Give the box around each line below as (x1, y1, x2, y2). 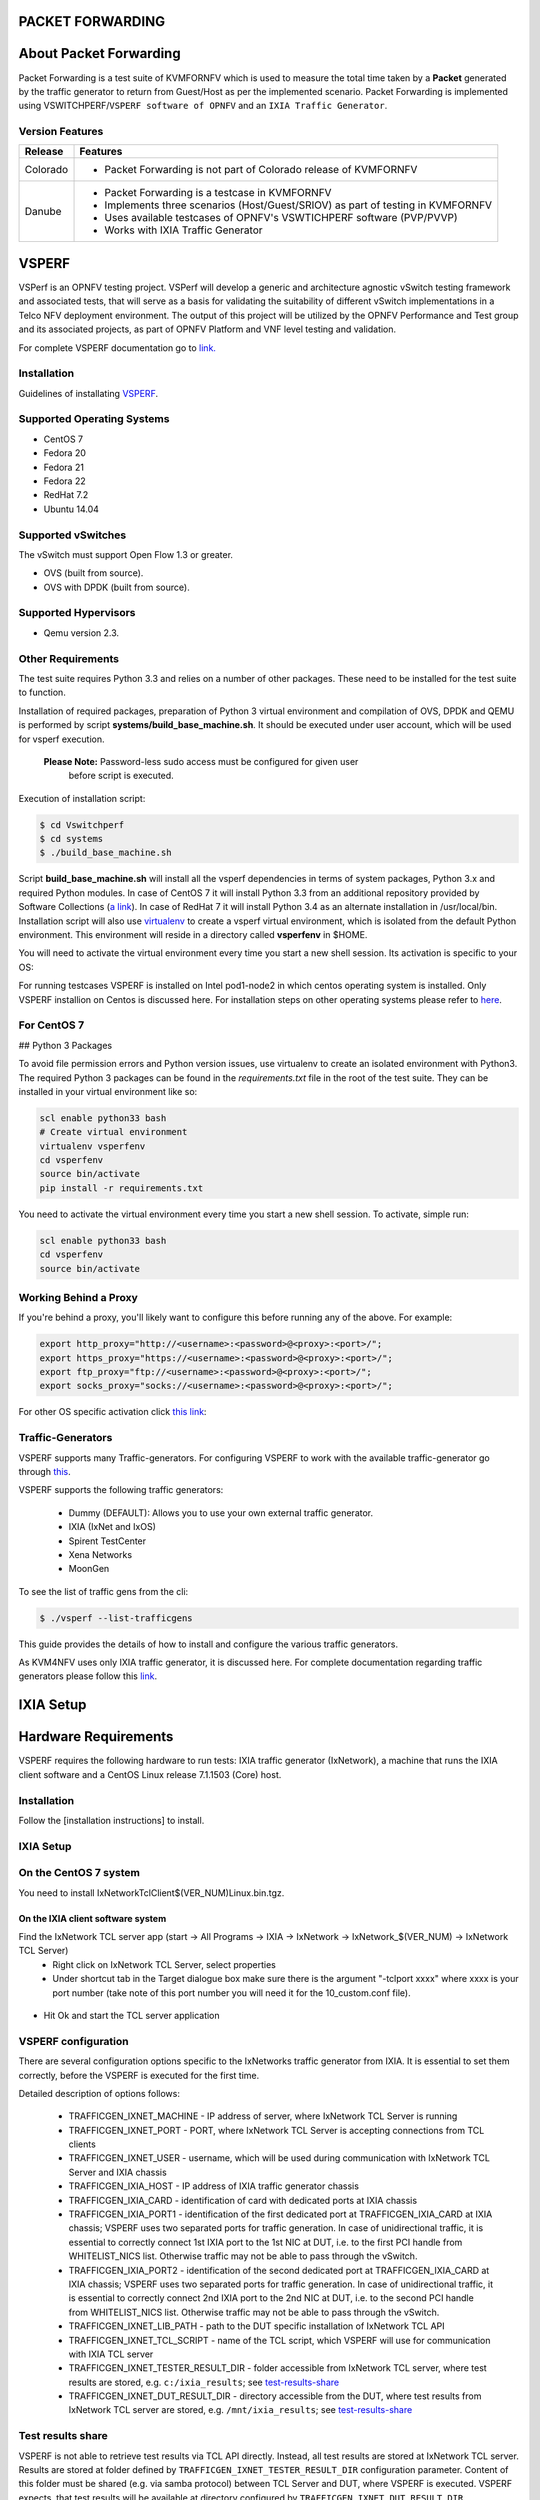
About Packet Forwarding (18, 45, 181, 62)
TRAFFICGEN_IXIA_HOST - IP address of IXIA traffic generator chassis (68, 2180, 360, 2192)
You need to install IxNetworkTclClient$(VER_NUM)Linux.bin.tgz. (18, 1886, 285, 1899)
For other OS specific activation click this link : (18, 1406, 207, 1418)
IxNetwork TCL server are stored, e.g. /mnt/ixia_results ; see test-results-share (68, 2404, 413, 2416)
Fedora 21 (43, 461, 85, 473)
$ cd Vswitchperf (39, 819, 125, 830)
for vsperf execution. (18, 733, 105, 745)
